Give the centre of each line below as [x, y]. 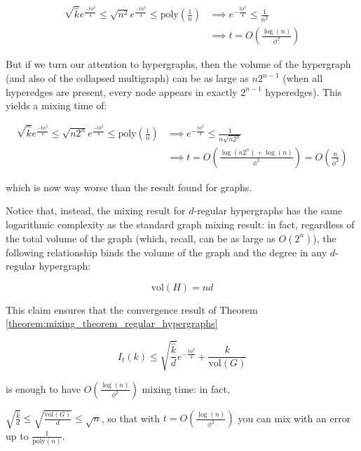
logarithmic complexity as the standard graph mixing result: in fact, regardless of [180, 224]
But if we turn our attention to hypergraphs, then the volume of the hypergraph [178, 64]
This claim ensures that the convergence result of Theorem [132, 309]
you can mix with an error [294, 418]
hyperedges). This [304, 91]
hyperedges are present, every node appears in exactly [122, 91]
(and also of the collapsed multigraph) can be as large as [127, 78]
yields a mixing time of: [56, 105]
